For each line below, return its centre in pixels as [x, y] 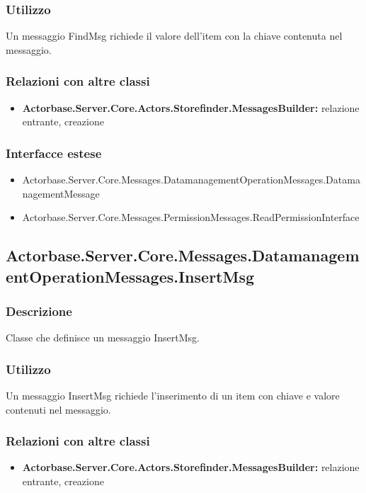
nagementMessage [61, 193]
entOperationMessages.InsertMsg [130, 276]
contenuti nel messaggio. [58, 409]
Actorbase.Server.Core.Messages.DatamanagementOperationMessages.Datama [191, 180]
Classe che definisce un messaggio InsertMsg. [103, 338]
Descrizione [39, 311]
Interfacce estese [54, 153]
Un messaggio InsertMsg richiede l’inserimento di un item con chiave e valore [173, 396]
